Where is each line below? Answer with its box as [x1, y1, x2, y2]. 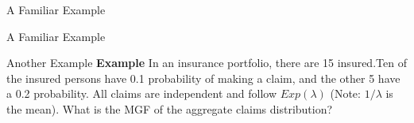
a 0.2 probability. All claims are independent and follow [6, 85, 277, 102]
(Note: [330, 85, 361, 102]
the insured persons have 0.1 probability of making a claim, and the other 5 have [6, 69, 400, 86]
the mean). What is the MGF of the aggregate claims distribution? [6, 100, 333, 117]
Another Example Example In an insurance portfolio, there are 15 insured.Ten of [6, 54, 407, 71]
